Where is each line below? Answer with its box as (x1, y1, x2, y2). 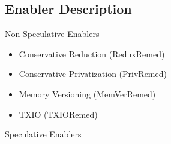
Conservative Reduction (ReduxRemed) (19, 47, 165, 60)
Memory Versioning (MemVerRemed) (19, 87, 156, 100)
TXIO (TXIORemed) (19, 108, 98, 120)
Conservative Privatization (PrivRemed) (19, 68, 167, 80)
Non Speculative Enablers (5, 27, 100, 40)
